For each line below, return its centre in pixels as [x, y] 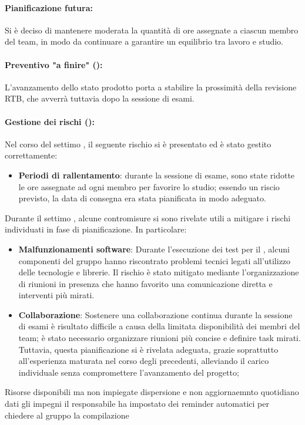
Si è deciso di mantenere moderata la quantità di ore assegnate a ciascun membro [152, 30]
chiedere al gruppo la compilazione [67, 415]
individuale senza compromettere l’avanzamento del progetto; [129, 372]
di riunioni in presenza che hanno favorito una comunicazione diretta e [145, 283]
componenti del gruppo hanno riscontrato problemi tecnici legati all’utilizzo [155, 260]
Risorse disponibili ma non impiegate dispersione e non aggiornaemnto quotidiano [152, 392]
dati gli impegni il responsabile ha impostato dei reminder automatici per [137, 404]
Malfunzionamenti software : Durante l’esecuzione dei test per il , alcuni [154, 249]
